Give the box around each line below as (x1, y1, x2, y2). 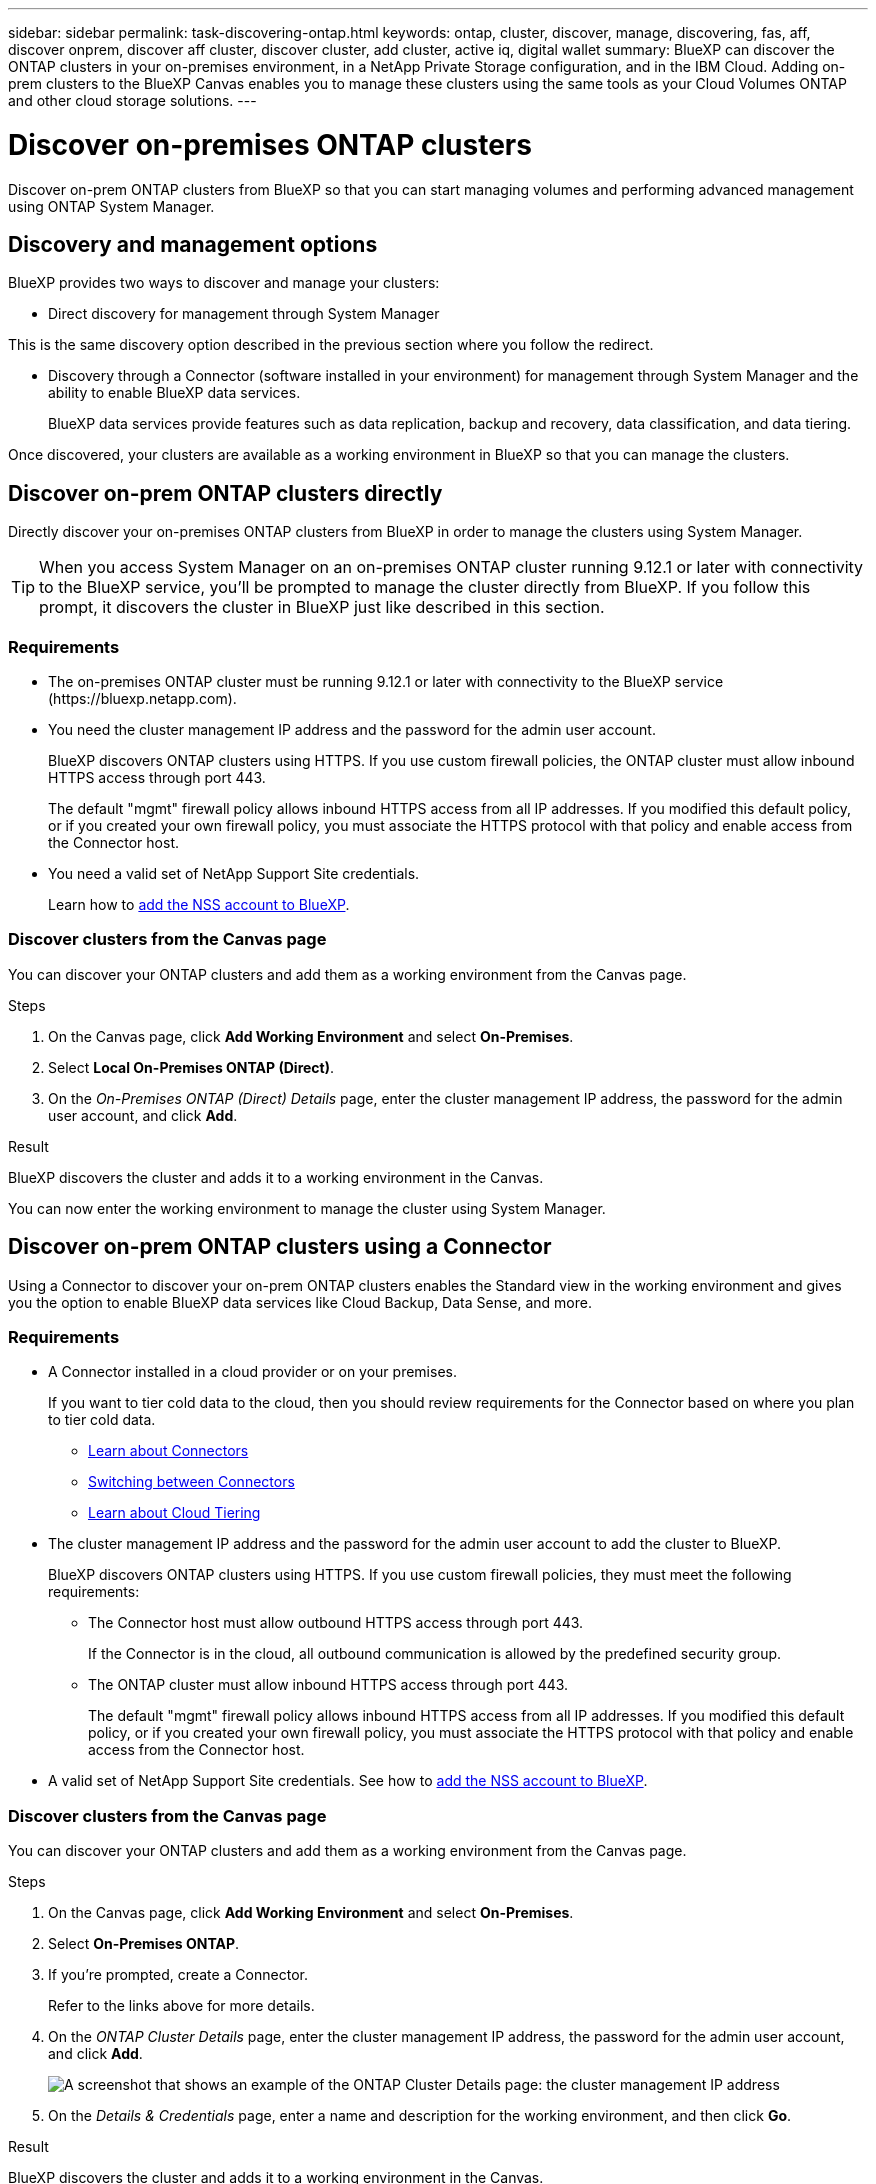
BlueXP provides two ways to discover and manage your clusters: (8, 274, 440, 292)
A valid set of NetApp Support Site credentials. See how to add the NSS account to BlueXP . (48, 1772, 648, 1790)
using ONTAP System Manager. (8, 197, 215, 215)
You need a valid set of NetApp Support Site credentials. (48, 864, 420, 882)
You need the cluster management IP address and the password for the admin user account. (48, 720, 656, 738)
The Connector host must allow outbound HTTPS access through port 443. (88, 1614, 584, 1632)
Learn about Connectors (88, 1442, 249, 1460)
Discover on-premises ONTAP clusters (8, 127, 532, 162)
